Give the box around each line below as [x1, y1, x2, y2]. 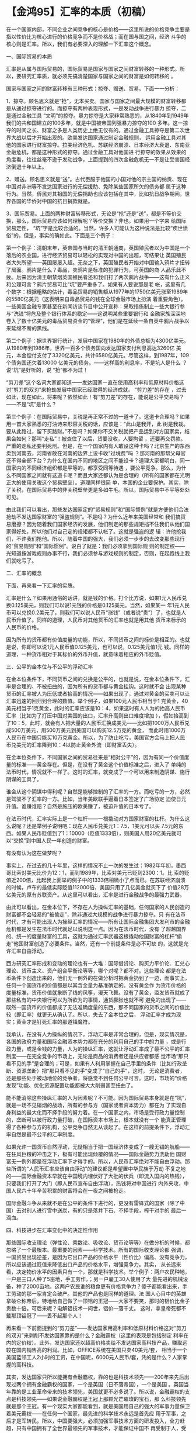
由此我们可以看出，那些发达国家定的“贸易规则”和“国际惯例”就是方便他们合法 [6, 506, 189, 513]
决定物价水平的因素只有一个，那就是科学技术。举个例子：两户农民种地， [16, 1268, 190, 1275]
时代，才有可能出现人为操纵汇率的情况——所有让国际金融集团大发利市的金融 [6, 918, 190, 925]
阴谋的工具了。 [6, 775, 42, 782]
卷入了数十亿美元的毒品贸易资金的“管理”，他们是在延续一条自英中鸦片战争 [6, 317, 185, 324]
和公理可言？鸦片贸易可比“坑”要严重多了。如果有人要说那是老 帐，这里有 [6, 281, 181, 288]
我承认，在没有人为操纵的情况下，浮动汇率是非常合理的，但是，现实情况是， [6, 1030, 190, 1038]
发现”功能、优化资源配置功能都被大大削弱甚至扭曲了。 [6, 1082, 136, 1089]
